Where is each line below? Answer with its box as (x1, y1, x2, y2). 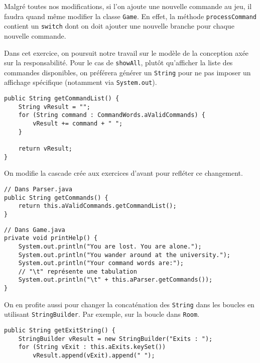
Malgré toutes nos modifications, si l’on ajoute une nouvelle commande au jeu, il (4, 1, 252, 11)
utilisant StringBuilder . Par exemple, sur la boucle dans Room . (4, 309, 200, 319)
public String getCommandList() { (4, 95, 119, 102)
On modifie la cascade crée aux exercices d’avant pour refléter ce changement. (4, 168, 243, 178)
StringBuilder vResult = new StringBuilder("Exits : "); (18, 335, 213, 342)
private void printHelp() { (4, 234, 98, 242)
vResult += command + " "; (33, 120, 123, 128)
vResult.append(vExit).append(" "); (33, 352, 155, 359)
